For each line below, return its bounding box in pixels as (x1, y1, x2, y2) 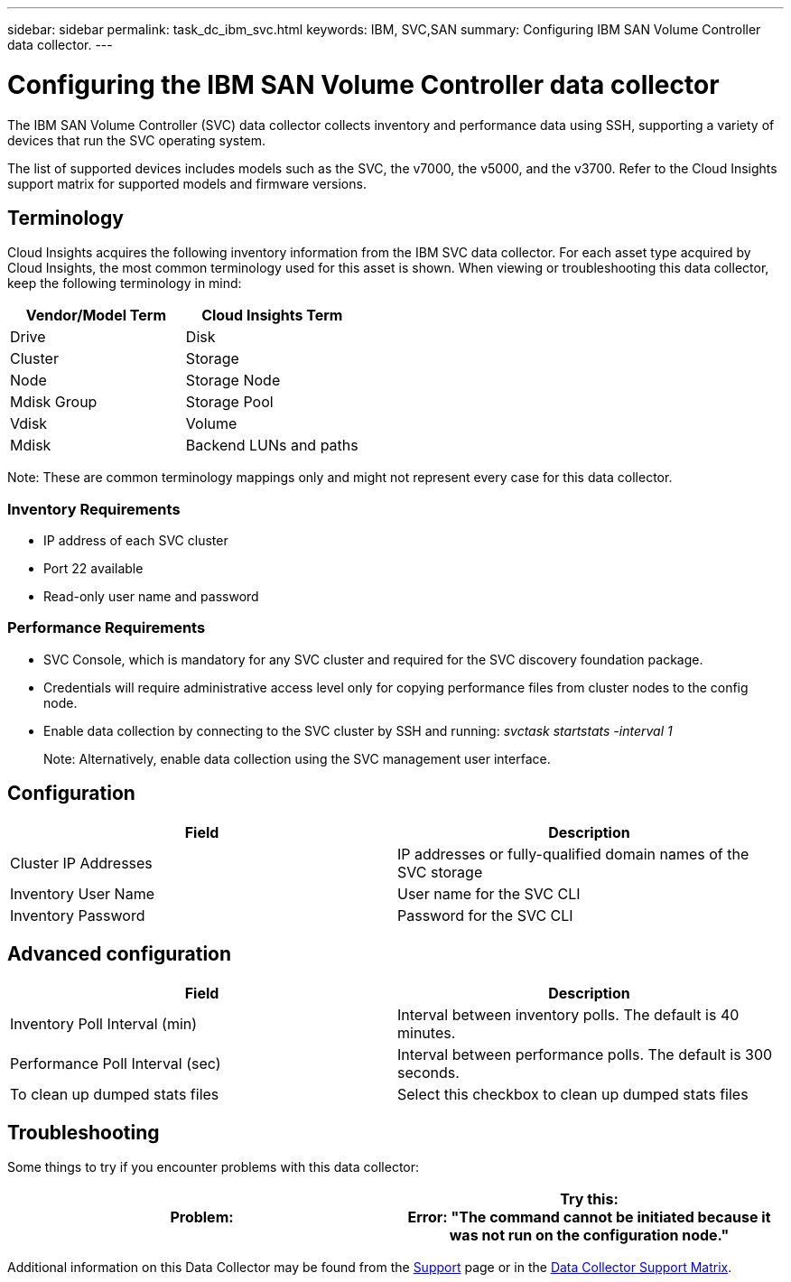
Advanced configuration (7, 943, 232, 966)
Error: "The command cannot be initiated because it (407, 1208, 771, 1227)
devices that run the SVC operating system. (7, 132, 266, 148)
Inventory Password (10, 906, 145, 924)
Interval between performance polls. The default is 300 (397, 1045, 773, 1064)
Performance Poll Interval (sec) (10, 1054, 221, 1073)
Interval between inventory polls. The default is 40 (397, 1005, 740, 1024)
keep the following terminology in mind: (7, 275, 242, 292)
